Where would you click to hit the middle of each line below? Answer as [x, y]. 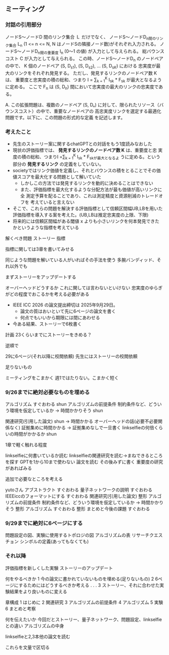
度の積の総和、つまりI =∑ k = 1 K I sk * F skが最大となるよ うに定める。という [87, 157]
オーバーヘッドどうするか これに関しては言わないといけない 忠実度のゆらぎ [84, 288]
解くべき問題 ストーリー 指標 [35, 238]
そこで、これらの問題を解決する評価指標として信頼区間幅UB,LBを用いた [88, 208]
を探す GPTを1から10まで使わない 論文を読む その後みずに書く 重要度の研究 [84, 462]
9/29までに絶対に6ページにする [44, 523]
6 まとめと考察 [21, 608]
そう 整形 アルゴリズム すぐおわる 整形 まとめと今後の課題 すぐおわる [78, 508]
